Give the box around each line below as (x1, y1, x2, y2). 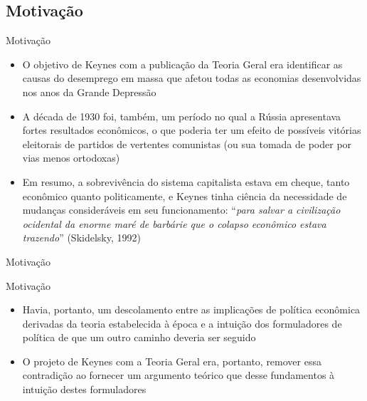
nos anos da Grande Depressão (22, 84, 156, 99)
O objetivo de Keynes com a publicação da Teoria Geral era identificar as (22, 56, 343, 71)
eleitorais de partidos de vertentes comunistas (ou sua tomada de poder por (22, 136, 352, 151)
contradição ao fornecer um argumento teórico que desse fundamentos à (22, 368, 335, 382)
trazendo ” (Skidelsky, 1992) (22, 230, 141, 245)
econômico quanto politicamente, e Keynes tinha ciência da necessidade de (22, 188, 347, 203)
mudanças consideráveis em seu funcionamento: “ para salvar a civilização (22, 202, 341, 217)
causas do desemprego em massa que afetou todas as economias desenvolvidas (22, 71, 361, 85)
